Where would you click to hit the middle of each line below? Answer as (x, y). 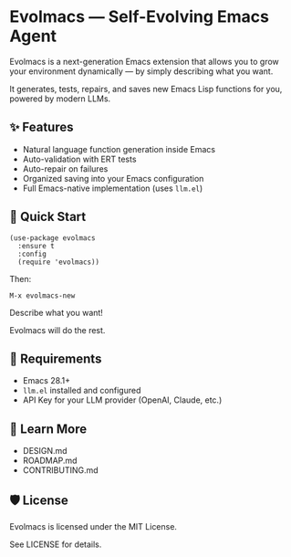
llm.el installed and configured (82, 391)
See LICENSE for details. (56, 544)
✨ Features (42, 127)
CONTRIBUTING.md (60, 470)
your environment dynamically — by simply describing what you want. (141, 71)
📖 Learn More (48, 429)
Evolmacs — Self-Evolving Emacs (139, 17)
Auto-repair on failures (65, 168)
